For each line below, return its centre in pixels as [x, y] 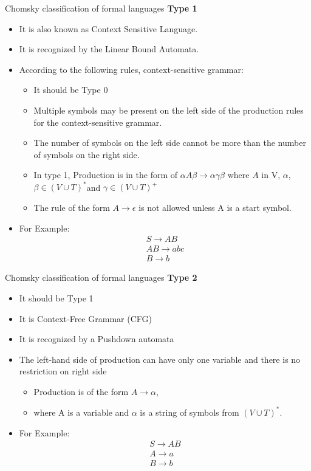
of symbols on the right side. [87, 154]
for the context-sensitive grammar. [98, 122]
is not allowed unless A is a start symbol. [215, 208]
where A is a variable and [81, 412]
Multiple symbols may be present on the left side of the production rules [169, 110]
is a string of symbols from [190, 412]
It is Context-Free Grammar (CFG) [85, 318]
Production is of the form [81, 391]
